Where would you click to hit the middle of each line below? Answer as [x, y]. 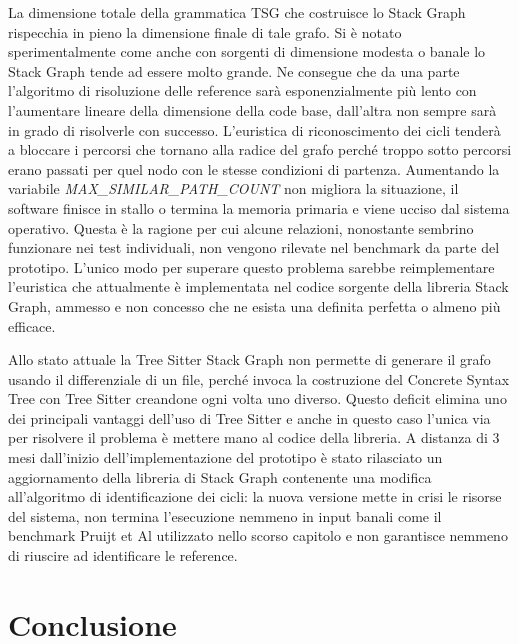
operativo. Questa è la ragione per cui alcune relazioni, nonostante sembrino [241, 227]
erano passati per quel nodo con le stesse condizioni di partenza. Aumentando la [254, 168]
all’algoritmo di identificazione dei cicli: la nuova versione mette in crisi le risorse [255, 496]
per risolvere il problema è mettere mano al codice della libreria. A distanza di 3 [254, 437]
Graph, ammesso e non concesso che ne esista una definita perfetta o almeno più [254, 305]
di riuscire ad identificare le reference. [123, 555]
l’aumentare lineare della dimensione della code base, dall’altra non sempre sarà [252, 109]
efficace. [32, 325]
